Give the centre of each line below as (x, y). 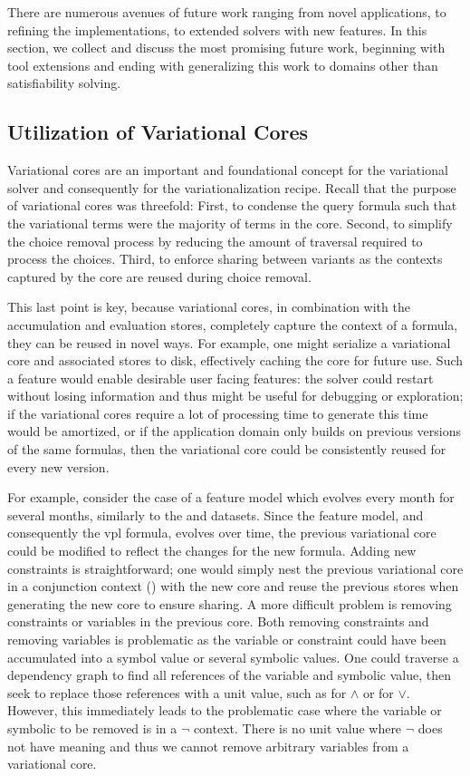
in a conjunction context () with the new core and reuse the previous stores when (233, 586)
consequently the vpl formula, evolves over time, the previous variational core (222, 533)
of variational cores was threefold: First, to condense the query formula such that (232, 205)
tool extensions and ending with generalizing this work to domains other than (223, 65)
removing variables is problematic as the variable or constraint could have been (227, 640)
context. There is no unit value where (297, 727)
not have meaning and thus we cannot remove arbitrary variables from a (208, 746)
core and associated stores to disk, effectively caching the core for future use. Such (235, 360)
